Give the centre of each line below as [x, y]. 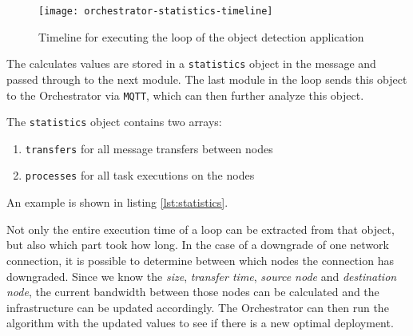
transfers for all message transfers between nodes [149, 148]
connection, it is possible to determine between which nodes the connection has [200, 260]
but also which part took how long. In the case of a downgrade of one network [198, 245]
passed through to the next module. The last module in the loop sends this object [207, 79]
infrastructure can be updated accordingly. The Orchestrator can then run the [198, 307]
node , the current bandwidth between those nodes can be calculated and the [193, 292]
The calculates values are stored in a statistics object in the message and [191, 63]
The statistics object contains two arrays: [114, 122]
